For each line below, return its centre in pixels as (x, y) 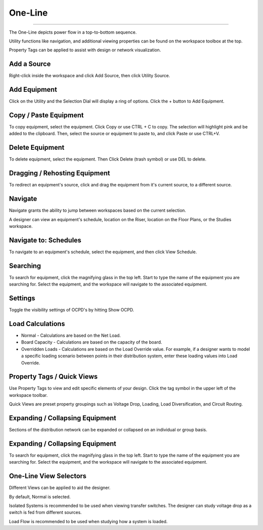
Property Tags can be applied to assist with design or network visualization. (85, 50)
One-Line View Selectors (48, 476)
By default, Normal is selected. (40, 497)
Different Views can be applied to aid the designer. (60, 488)
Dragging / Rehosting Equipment (60, 173)
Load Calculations (37, 324)
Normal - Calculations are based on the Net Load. (71, 335)
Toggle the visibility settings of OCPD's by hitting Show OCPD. (72, 310)
